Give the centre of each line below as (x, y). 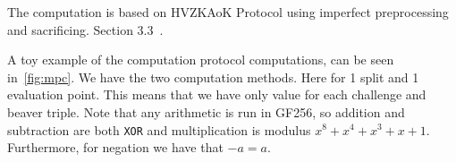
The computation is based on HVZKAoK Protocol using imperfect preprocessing (228, 12)
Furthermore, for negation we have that (115, 147)
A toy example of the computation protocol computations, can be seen (201, 60)
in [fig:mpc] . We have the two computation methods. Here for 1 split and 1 (213, 77)
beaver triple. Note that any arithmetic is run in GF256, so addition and (206, 111)
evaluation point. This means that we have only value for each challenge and (217, 94)
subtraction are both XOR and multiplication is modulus (159, 129)
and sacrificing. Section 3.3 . (85, 29)
